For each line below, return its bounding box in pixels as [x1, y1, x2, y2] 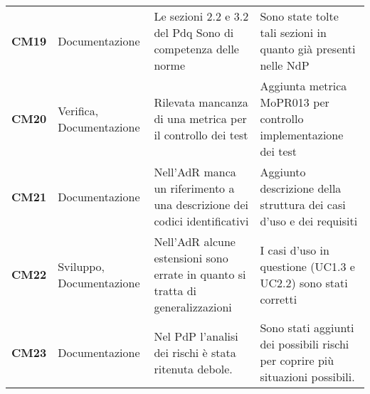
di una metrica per [154, 110, 247, 127]
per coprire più [260, 352, 334, 368]
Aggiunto [260, 164, 306, 180]
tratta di [154, 282, 197, 299]
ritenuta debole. [154, 360, 233, 377]
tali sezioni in [260, 24, 327, 41]
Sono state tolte [260, 8, 339, 24]
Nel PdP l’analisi [154, 327, 238, 344]
